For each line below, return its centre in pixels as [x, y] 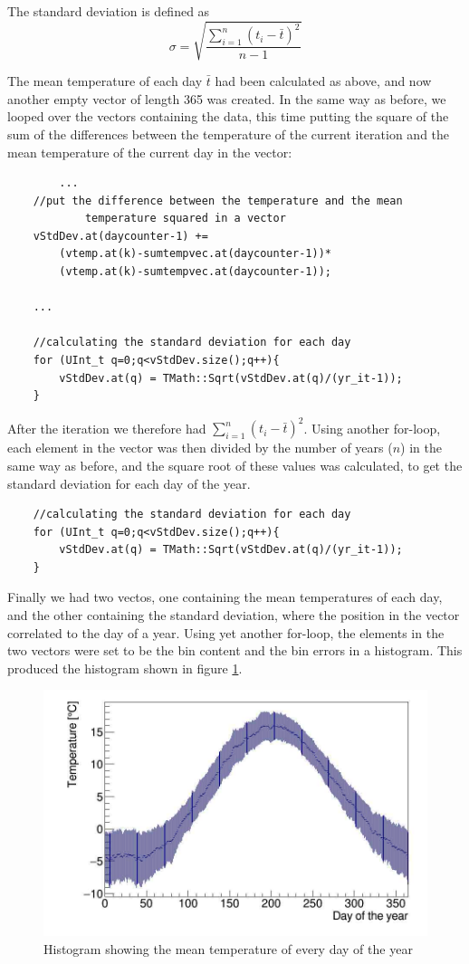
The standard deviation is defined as [109, 11]
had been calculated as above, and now [323, 81]
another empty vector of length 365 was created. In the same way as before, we [227, 98]
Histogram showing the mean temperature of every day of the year [228, 948]
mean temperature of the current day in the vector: [150, 152]
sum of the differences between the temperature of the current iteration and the [229, 134]
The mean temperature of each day [105, 81]
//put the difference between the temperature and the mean [218, 200]
